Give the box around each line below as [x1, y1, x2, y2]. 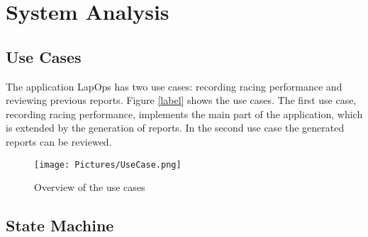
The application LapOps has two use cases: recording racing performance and [6, 79, 342, 93]
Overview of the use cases [34, 180, 145, 195]
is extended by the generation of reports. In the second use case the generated [6, 120, 345, 135]
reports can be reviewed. [6, 134, 112, 149]
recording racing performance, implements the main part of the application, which [6, 106, 363, 121]
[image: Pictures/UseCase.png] [34, 159, 182, 170]
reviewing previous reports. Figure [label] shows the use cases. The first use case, [6, 93, 357, 108]
